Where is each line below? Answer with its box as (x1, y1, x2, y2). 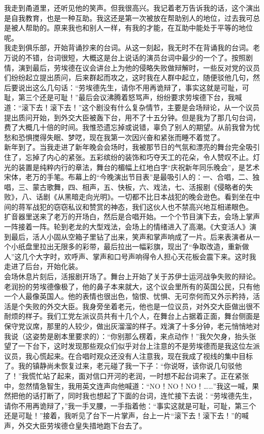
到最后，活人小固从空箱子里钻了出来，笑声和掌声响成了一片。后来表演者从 (4, 231, 253, 242)
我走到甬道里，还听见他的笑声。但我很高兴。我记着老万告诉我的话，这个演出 (4, 3, 260, 13)
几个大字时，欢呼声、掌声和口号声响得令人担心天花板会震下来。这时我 (21, 251, 256, 261)
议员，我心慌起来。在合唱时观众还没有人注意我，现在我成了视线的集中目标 (4, 350, 253, 361)
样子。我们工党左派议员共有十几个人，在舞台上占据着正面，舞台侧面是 (25, 311, 260, 321)
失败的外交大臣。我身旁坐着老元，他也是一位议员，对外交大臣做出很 (25, 301, 253, 311)
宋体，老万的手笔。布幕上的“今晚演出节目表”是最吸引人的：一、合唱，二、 (4, 172, 253, 182)
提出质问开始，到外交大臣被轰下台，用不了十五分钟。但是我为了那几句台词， (4, 112, 260, 122)
